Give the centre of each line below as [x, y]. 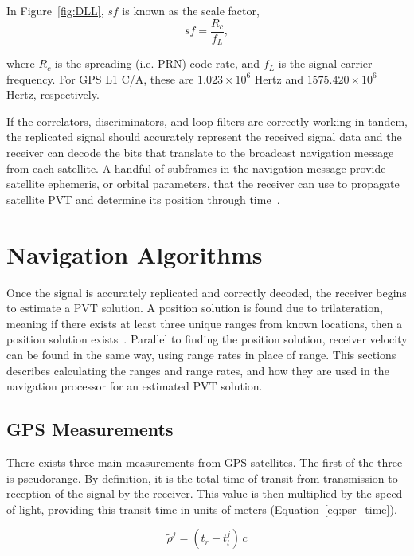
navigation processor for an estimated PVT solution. [135, 386]
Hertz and [279, 78]
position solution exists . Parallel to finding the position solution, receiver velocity [207, 339]
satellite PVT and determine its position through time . [143, 199]
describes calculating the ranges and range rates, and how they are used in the [198, 370]
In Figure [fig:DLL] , [55, 10]
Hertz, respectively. [53, 94]
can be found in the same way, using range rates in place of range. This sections [201, 354]
